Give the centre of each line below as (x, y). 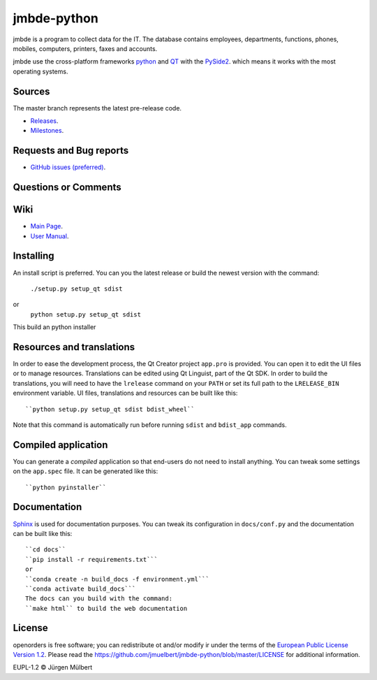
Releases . (44, 121)
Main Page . (46, 226)
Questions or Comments (67, 188)
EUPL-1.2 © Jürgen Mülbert (53, 667)
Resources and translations (74, 347)
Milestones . (47, 131)
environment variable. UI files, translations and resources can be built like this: (125, 393)
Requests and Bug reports (71, 151)
